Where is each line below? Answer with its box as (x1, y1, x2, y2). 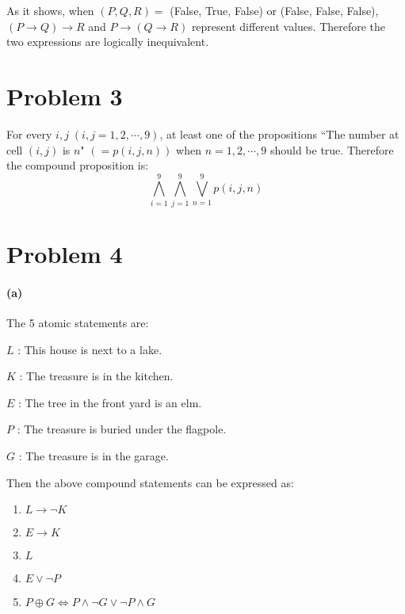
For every (6, 125, 52, 142)
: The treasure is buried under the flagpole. (17, 421, 227, 437)
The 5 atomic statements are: (6, 314, 149, 330)
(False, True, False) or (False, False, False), (170, 2, 379, 18)
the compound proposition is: (6, 157, 149, 174)
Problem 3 (6, 79, 123, 112)
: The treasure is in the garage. (18, 447, 169, 463)
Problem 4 (6, 238, 123, 269)
